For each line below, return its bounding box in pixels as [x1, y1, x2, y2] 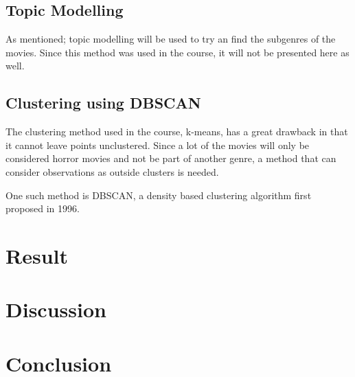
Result [5, 241, 68, 269]
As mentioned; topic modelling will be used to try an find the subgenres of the [5, 32, 336, 46]
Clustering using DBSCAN [5, 92, 201, 113]
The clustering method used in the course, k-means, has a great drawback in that [5, 124, 348, 139]
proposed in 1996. [5, 201, 80, 216]
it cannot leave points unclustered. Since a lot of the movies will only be [5, 137, 310, 152]
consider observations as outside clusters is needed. [5, 164, 219, 179]
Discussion [5, 295, 106, 323]
